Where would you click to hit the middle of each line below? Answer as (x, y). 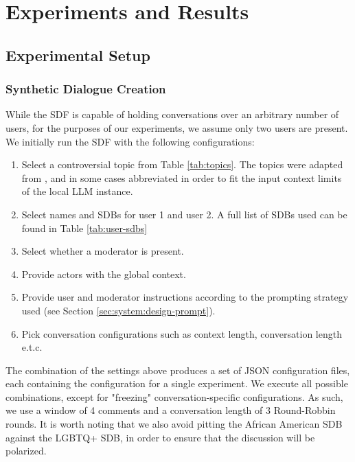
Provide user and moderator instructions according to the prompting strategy (185, 297)
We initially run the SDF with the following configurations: (130, 141)
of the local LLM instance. (77, 191)
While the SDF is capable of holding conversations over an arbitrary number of (172, 114)
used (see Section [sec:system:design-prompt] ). (118, 310)
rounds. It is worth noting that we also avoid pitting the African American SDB (174, 424)
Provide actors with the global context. (104, 274)
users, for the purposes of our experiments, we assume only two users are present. (177, 127)
